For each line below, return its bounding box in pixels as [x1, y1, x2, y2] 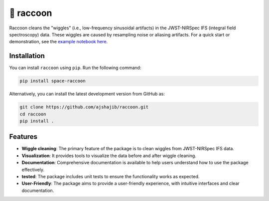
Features [9, 132, 37, 141]
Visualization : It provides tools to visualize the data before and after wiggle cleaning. [21, 152, 196, 159]
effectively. [21, 167, 45, 173]
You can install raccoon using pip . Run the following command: [9, 65, 141, 71]
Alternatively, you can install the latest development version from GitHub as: [9, 91, 165, 97]
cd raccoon [19, 111, 46, 117]
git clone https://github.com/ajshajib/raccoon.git [19, 104, 149, 110]
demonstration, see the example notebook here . [9, 39, 108, 45]
